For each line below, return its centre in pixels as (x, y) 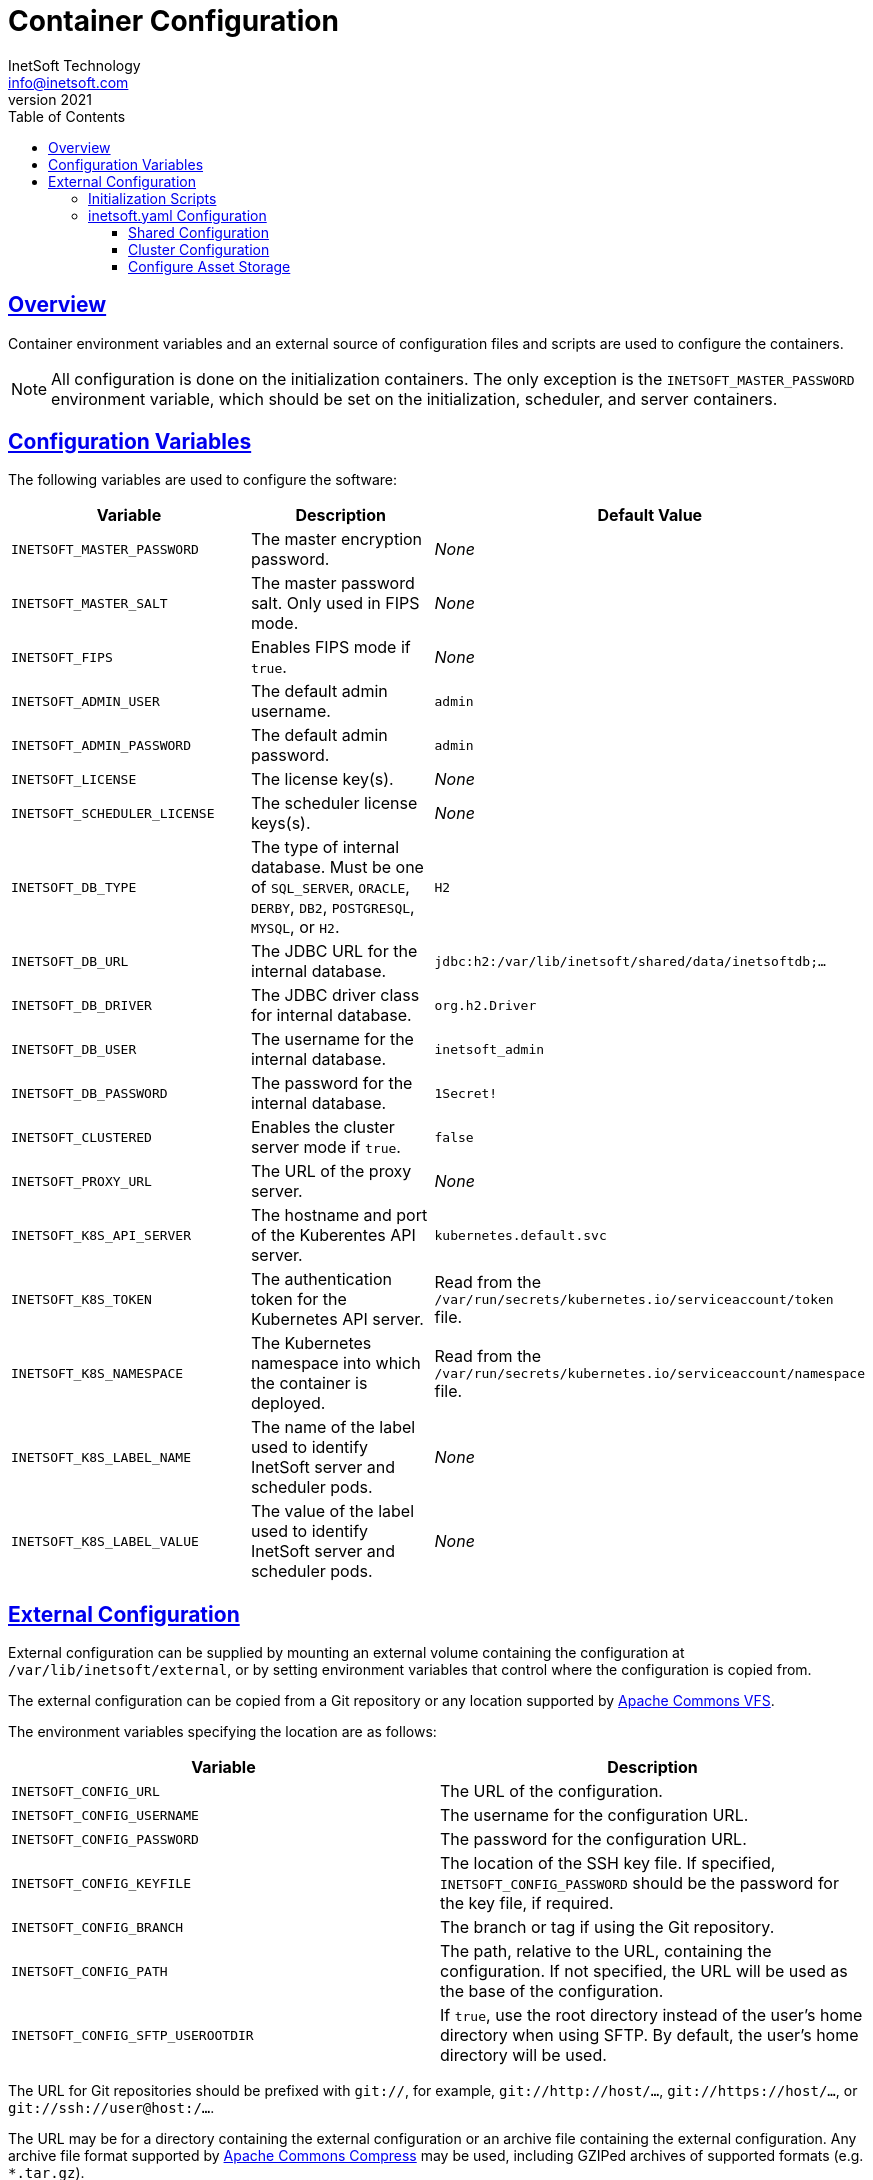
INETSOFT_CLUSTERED (81, 1137)
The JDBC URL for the (334, 951)
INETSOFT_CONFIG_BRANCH (97, 1927)
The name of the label (333, 1427)
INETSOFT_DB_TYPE (74, 887)
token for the (298, 1299)
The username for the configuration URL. (594, 1815)
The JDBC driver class (335, 995)
